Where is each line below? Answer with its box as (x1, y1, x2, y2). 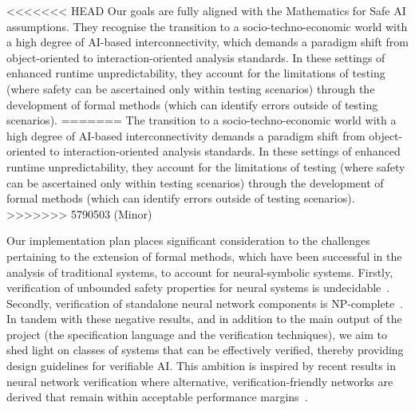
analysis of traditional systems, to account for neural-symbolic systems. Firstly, (6, 263, 393, 280)
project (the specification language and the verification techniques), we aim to (6, 325, 388, 342)
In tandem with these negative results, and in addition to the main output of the (6, 310, 402, 327)
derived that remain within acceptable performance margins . (6, 388, 308, 405)
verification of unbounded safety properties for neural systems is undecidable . (6, 279, 390, 296)
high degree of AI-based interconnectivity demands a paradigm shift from (6, 127, 366, 144)
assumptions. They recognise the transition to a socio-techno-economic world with (6, 18, 408, 34)
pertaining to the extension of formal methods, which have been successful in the (6, 247, 402, 264)
